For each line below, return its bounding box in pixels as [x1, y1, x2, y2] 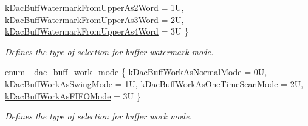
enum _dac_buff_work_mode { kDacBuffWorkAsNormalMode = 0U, [5, 65, 267, 78]
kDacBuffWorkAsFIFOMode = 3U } [5, 89, 141, 102]
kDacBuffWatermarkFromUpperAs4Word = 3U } [5, 25, 189, 38]
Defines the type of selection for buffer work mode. [5, 110, 192, 122]
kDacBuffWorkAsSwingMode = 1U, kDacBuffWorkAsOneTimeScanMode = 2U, [5, 77, 304, 90]
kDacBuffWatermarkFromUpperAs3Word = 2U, [5, 13, 184, 25]
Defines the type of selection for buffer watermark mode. [5, 45, 214, 58]
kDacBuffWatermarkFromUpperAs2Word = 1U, [5, 1, 184, 13]
